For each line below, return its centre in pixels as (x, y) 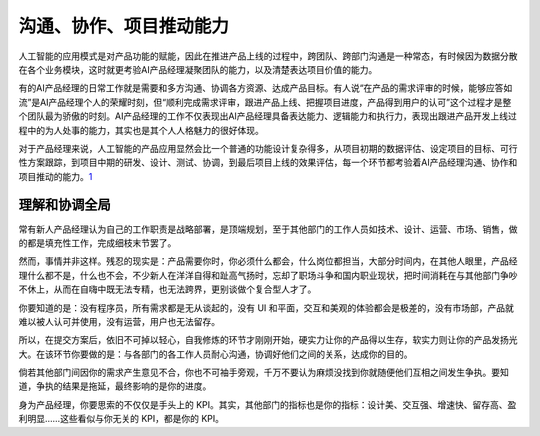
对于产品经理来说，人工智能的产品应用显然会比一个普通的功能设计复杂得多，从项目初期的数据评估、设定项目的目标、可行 (268, 148)
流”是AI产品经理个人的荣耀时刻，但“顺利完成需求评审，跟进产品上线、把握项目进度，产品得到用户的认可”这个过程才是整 (265, 102)
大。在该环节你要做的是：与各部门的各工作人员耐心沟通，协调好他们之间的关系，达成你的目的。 (215, 354)
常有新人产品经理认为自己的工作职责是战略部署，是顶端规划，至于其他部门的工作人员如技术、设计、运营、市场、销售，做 (268, 229)
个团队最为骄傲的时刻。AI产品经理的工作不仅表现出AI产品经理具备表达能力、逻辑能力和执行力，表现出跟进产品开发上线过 (267, 116)
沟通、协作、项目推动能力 (124, 26)
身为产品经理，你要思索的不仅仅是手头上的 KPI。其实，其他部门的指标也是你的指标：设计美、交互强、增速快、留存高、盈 (267, 404)
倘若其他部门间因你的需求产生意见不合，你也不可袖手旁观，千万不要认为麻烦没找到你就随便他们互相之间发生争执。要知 (263, 372)
